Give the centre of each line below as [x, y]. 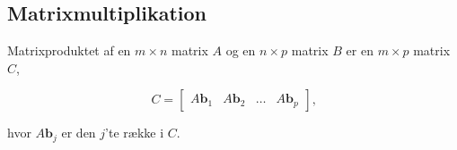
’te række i [135, 133]
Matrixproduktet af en [69, 50]
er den [79, 133]
